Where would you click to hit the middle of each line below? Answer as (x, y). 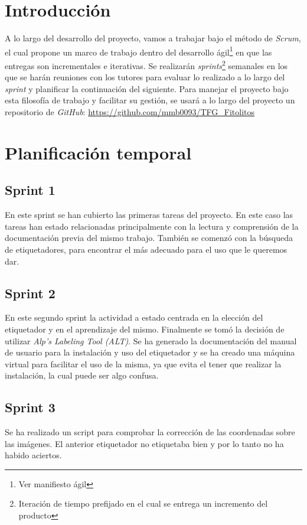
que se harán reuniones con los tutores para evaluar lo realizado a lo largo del (145, 77)
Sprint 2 (30, 293)
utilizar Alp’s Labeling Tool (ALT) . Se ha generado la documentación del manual (151, 340)
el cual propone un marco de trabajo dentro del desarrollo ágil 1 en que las (138, 51)
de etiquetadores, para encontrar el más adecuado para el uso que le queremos (146, 249)
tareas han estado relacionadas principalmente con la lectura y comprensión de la (152, 226)
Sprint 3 (30, 407)
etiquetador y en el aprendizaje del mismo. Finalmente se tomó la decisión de (145, 329)
